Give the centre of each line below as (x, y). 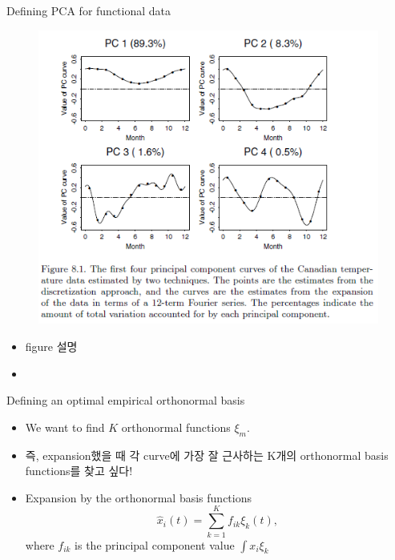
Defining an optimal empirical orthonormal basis (126, 400)
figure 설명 (51, 346)
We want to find (65, 427)
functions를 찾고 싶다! (79, 471)
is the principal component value (155, 544)
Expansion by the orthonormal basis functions (138, 497)
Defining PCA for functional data (89, 10)
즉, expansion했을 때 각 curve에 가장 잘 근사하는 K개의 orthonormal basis (207, 455)
